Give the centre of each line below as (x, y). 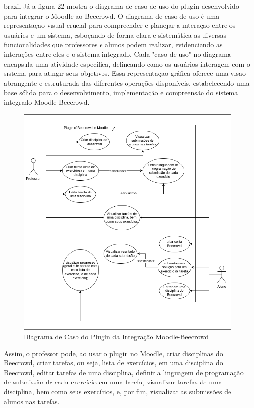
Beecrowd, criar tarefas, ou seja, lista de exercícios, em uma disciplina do (114, 363)
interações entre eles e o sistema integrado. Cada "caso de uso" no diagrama (117, 54)
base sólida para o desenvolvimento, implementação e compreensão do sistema (121, 92)
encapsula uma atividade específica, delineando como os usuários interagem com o (127, 63)
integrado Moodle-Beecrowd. (47, 102)
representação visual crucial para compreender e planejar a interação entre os (120, 25)
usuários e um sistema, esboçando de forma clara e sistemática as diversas (115, 35)
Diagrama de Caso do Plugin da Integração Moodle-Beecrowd (116, 337)
